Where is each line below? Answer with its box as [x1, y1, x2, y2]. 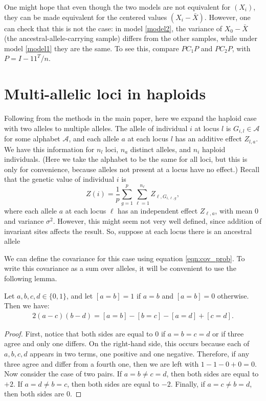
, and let [66, 290, 93, 301]
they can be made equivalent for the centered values [4, 11, 167, 22]
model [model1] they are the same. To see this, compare [4, 43, 179, 53]
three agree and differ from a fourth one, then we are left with [4, 358, 199, 369]
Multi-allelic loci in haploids [4, 83, 206, 104]
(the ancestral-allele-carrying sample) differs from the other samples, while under [4, 33, 257, 44]
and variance [4, 215, 44, 226]
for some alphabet [4, 133, 60, 144]
